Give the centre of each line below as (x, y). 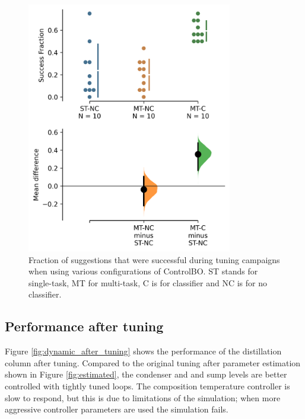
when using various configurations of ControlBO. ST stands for (143, 271)
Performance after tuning (84, 326)
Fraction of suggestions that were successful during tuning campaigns (154, 259)
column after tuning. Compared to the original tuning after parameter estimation (153, 362)
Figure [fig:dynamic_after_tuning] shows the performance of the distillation (143, 351)
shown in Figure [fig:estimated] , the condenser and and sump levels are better (146, 374)
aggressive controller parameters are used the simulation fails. (117, 409)
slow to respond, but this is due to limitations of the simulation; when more (143, 397)
